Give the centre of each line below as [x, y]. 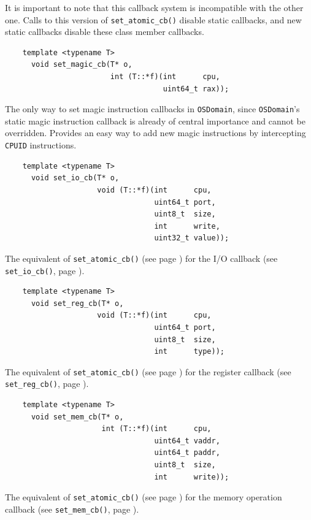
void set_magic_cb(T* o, [82, 65]
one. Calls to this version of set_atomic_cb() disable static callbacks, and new [153, 19]
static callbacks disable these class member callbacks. [105, 32]
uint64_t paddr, [187, 453]
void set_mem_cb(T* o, [77, 417]
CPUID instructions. [41, 145]
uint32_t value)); [192, 238]
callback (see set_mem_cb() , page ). [72, 509]
